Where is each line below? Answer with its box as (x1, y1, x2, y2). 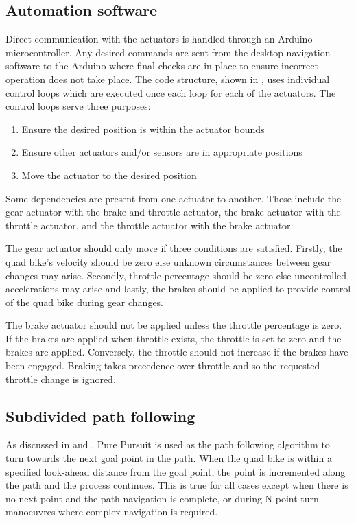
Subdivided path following (5, 405, 195, 426)
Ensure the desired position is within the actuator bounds (21, 121, 265, 136)
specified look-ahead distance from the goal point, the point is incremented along (5, 464, 346, 478)
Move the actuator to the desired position (21, 167, 197, 182)
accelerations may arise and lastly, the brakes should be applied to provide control (5, 281, 351, 296)
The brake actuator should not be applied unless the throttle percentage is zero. (5, 318, 342, 332)
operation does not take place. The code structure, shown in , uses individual (5, 71, 330, 86)
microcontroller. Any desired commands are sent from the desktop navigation (5, 45, 331, 59)
